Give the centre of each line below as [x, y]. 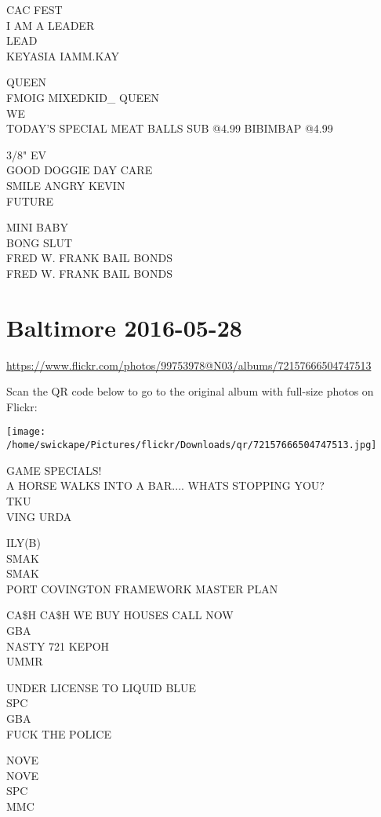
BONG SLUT [40, 242]
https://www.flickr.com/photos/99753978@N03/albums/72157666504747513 [189, 365]
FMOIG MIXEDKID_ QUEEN [83, 97]
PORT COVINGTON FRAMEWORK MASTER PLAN [142, 588]
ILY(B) [24, 543]
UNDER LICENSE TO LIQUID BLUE [102, 687]
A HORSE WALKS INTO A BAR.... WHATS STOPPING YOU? [165, 485]
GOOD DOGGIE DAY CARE [80, 170]
